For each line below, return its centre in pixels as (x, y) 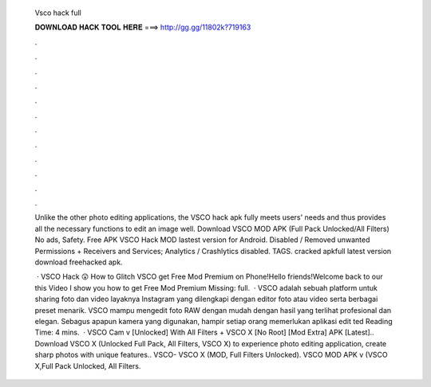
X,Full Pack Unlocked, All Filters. (88, 365)
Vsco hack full (58, 13)
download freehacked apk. (79, 262)
